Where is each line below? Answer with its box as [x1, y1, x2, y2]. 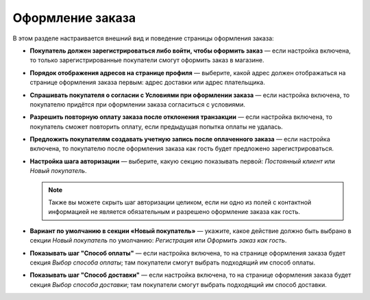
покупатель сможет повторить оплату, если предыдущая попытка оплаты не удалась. [29, 122, 284, 131]
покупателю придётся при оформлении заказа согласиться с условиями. [29, 100, 246, 109]
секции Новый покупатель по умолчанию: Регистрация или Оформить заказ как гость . [29, 236, 287, 245]
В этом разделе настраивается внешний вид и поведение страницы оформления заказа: [12, 34, 274, 42]
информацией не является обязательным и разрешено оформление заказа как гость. [48, 208, 301, 216]
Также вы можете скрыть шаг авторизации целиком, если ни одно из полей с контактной [48, 198, 312, 206]
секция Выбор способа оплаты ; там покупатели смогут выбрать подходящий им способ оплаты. [29, 258, 316, 267]
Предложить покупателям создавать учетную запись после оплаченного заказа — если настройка [29, 135, 330, 144]
